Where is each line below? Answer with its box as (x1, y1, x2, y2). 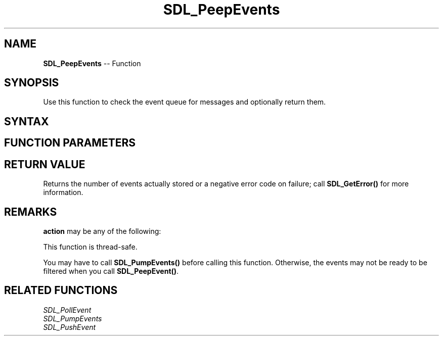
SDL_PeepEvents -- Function (43, 59, 141, 68)
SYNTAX (4, 115, 49, 128)
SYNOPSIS (4, 76, 59, 89)
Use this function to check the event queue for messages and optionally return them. (43, 98, 326, 107)
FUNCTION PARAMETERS (4, 136, 136, 150)
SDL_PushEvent (43, 322, 96, 331)
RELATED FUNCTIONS (4, 284, 118, 297)
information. (43, 188, 83, 197)
